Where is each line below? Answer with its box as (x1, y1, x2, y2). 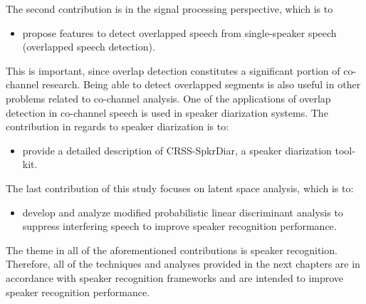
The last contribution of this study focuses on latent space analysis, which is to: (6, 180, 354, 195)
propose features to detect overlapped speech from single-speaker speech (22, 25, 337, 40)
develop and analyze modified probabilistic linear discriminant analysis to (22, 204, 343, 219)
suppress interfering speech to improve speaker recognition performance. (22, 219, 337, 234)
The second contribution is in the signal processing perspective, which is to (6, 1, 333, 16)
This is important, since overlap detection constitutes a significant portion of (6, 63, 340, 78)
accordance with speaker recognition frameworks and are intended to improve (6, 270, 344, 285)
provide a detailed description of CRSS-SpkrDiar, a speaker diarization (22, 142, 332, 157)
